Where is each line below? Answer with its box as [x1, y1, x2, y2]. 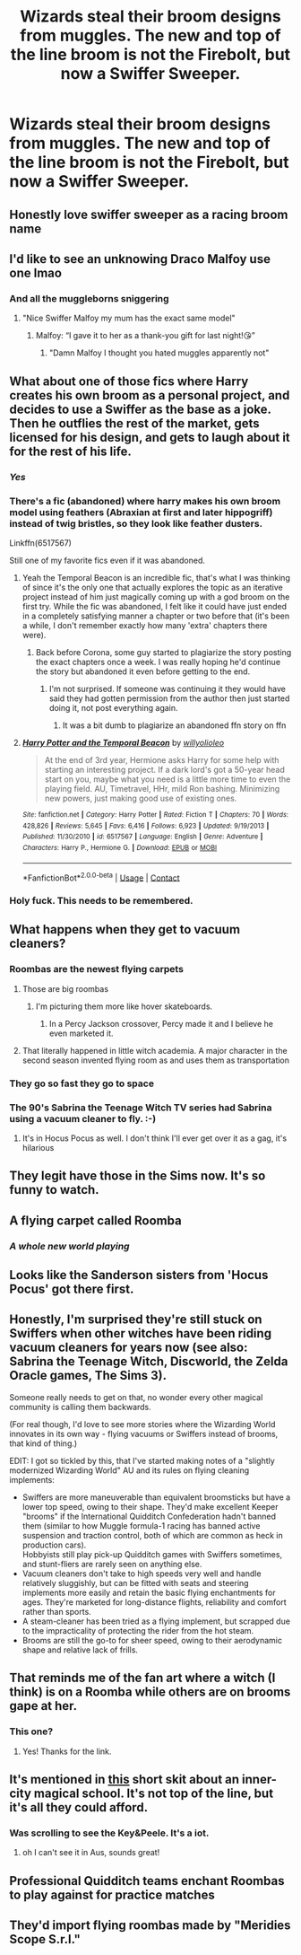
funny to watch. [9, 1182, 100, 1197]
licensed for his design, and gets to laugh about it [9, 429, 291, 445]
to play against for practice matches [9, 1887, 215, 1902]
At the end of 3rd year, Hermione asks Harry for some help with [44, 754, 279, 765]
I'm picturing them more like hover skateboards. [35, 1001, 213, 1012]
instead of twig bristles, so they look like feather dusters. [9, 517, 262, 530]
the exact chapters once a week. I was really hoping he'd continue [35, 656, 280, 667]
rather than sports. [21, 1606, 91, 1617]
